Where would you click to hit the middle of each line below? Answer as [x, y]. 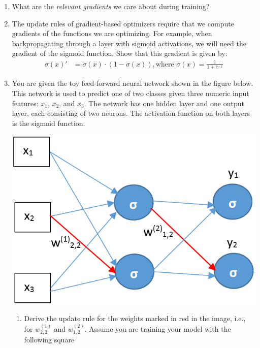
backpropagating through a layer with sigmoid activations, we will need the [129, 43]
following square [49, 339]
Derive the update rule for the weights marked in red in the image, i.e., [135, 318]
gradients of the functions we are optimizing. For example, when [112, 33]
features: [25, 103]
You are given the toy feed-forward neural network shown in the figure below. [133, 83]
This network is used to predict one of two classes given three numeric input [131, 93]
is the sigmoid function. [48, 123]
